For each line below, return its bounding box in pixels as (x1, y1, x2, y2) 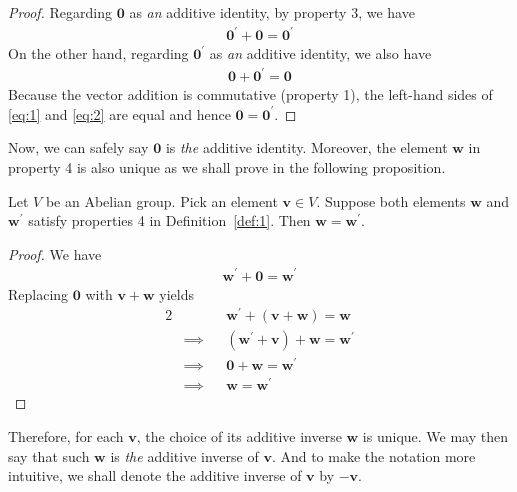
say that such (8, 445, 90, 466)
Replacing (8, 283, 69, 304)
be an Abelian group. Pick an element (45, 190, 278, 211)
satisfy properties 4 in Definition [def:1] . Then (28, 210, 311, 231)
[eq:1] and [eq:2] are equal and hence (8, 103, 231, 124)
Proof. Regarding (8, 2, 113, 22)
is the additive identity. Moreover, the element (165, 137, 448, 158)
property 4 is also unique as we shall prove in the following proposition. (8, 157, 446, 178)
